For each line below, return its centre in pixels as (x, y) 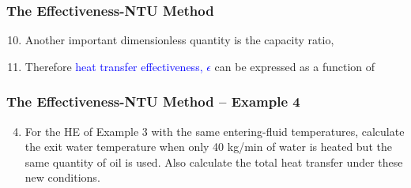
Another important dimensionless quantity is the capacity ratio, (179, 40)
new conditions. (62, 177)
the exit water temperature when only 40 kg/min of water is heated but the (208, 147)
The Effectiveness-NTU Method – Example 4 (153, 102)
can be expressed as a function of (295, 66)
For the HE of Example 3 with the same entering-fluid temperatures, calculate (215, 131)
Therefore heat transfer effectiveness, (114, 66)
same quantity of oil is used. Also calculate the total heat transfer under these (214, 162)
